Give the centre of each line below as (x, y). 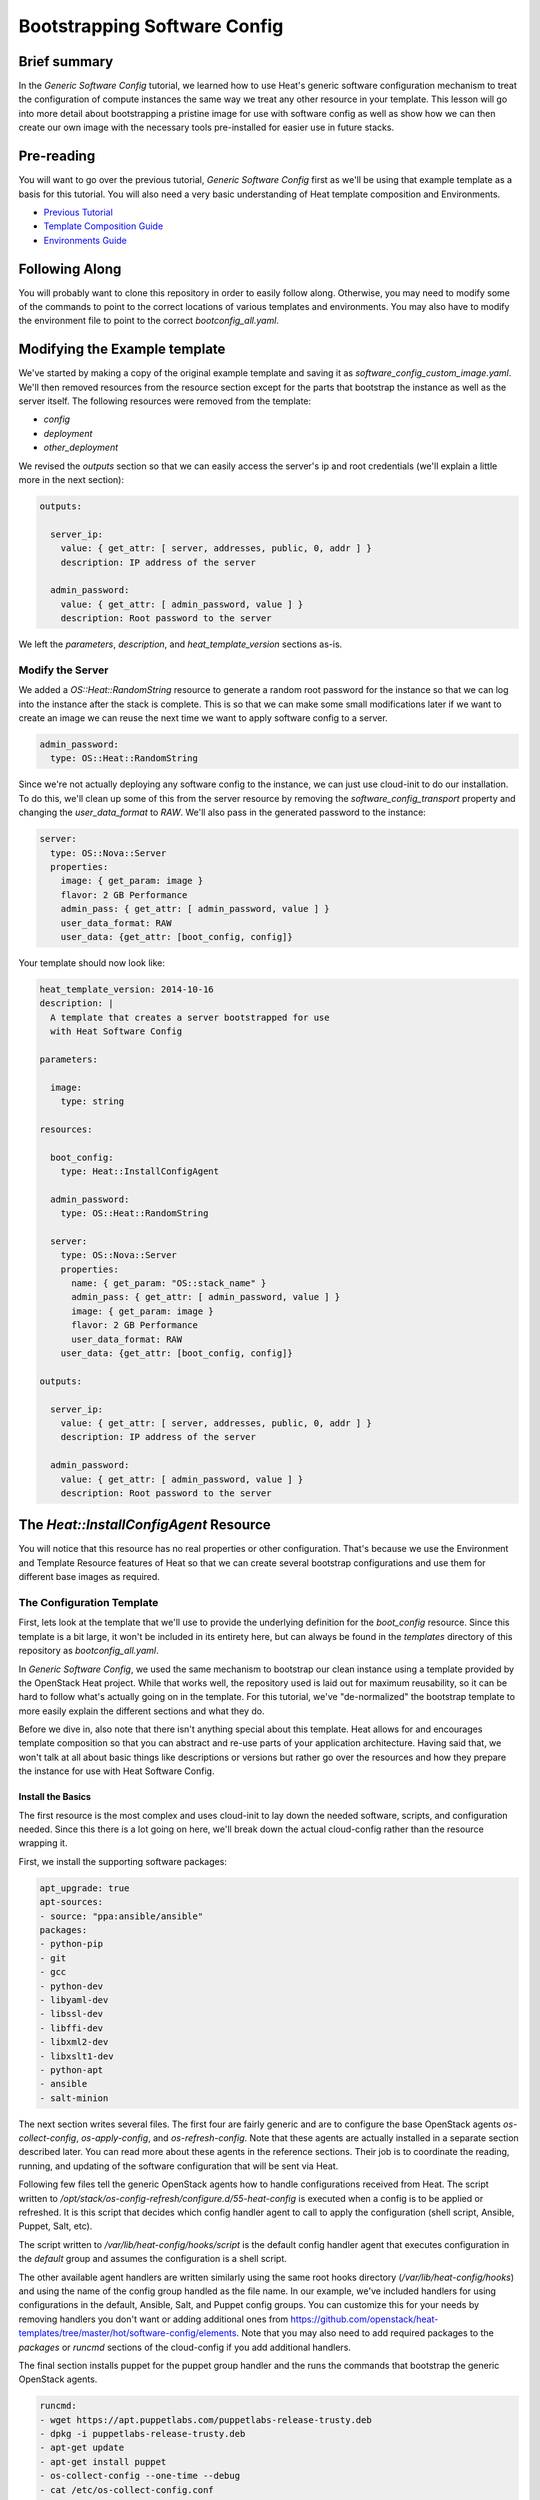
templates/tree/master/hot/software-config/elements (127, 2333)
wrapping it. (43, 1843)
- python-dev (71, 1986)
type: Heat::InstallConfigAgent (140, 1171)
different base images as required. (89, 1577)
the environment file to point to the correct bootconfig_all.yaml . (149, 321)
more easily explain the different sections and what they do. (141, 1711)
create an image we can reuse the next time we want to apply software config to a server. (203, 718)
